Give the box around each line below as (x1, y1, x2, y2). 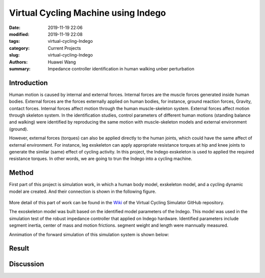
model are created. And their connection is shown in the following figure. (9, 188, 157, 194)
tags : (9, 38, 20, 44)
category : (9, 45, 30, 51)
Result (9, 244, 29, 253)
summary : (9, 65, 31, 71)
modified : (9, 31, 29, 37)
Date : (9, 25, 21, 31)
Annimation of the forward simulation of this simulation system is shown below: (9, 231, 169, 237)
